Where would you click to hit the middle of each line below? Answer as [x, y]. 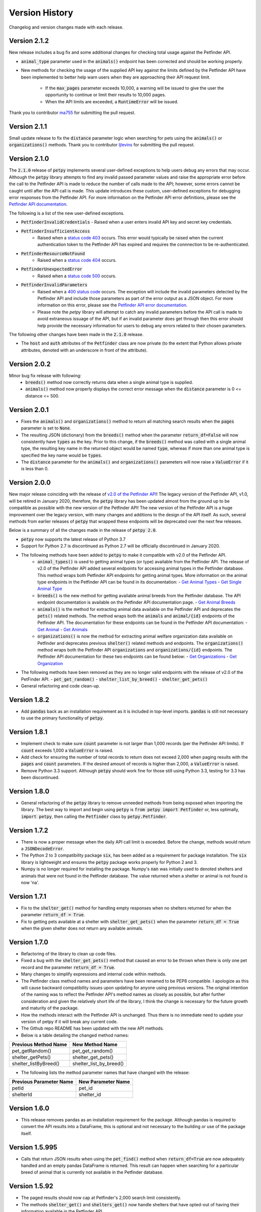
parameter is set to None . [46, 428]
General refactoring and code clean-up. [60, 686]
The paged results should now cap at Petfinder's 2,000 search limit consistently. [101, 1198]
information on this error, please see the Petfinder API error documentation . [113, 305]
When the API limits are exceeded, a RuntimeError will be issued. [112, 101]
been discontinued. [40, 778]
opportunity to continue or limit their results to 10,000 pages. [106, 95]
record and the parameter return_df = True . [68, 967]
